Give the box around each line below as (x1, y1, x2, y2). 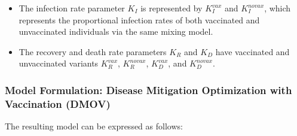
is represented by (140, 2, 203, 14)
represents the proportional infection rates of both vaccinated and (19, 13, 260, 26)
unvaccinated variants (19, 57, 99, 69)
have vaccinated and (215, 45, 290, 58)
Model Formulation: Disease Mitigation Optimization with (5, 82, 292, 97)
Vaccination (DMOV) (5, 96, 111, 111)
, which (264, 2, 291, 14)
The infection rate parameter (19, 2, 125, 14)
